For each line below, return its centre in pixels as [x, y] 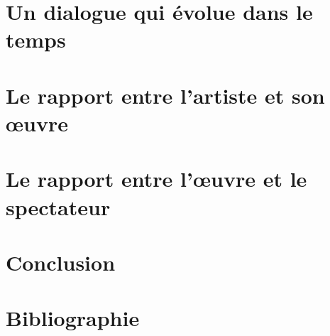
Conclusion [61, 262]
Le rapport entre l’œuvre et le [156, 179]
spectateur [58, 206]
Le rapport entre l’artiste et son [165, 95]
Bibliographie [73, 318]
